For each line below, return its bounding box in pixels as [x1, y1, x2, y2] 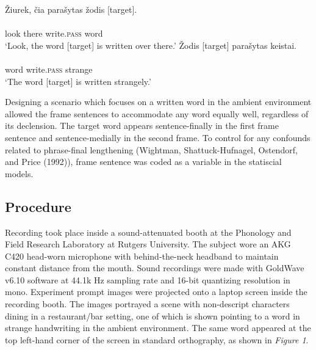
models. [5, 167, 34, 180]
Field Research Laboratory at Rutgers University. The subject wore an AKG [5, 238, 291, 250]
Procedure [5, 197, 71, 216]
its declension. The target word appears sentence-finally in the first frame [5, 119, 279, 132]
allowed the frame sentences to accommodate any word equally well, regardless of [5, 107, 309, 120]
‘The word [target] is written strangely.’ [5, 75, 151, 87]
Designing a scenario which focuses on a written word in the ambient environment [5, 95, 312, 108]
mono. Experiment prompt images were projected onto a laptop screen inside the [5, 285, 307, 298]
